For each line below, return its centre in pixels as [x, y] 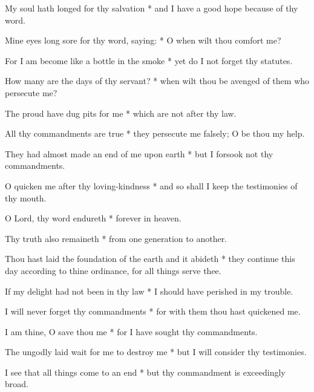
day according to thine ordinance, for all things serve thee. [113, 270]
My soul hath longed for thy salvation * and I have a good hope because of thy [152, 8]
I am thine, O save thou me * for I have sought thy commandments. [131, 331]
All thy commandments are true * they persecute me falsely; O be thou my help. [155, 133]
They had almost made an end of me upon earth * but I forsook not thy [139, 153]
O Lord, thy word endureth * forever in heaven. [93, 218]
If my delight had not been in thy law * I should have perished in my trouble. [149, 291]
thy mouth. [26, 198]
